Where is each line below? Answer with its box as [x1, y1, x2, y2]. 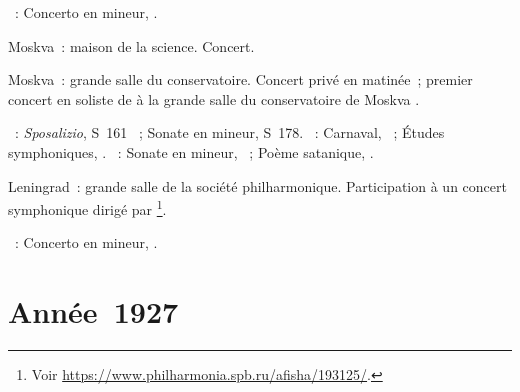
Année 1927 [8, 291, 179, 332]
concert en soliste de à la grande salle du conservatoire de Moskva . [8, 88, 420, 109]
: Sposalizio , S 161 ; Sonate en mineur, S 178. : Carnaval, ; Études [14, 122, 445, 143]
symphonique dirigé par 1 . [8, 196, 167, 219]
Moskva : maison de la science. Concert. [8, 35, 255, 56]
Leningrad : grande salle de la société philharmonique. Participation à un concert [8, 175, 507, 196]
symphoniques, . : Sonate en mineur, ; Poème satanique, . [8, 141, 374, 162]
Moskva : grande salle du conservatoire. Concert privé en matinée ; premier [8, 69, 473, 90]
